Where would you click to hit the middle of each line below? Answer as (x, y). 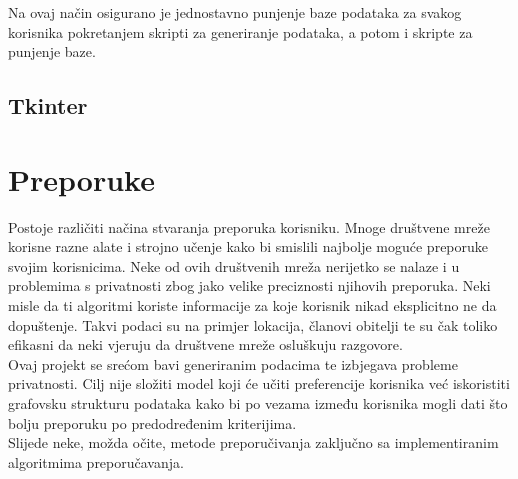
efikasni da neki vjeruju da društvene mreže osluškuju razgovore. (205, 344)
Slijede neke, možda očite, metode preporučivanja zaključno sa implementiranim (253, 442)
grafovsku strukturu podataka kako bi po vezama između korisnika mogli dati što (258, 403)
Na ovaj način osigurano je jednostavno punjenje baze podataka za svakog (235, 12)
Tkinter (48, 105)
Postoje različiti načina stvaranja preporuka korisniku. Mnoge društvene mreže (249, 226)
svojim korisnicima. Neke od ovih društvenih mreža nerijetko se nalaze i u (234, 265)
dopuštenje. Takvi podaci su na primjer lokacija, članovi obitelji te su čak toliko (253, 324)
